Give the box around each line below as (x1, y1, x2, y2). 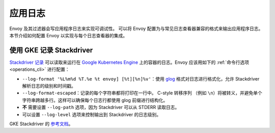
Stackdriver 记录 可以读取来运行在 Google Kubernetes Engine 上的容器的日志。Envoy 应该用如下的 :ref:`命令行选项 (9, 59, 250, 65)
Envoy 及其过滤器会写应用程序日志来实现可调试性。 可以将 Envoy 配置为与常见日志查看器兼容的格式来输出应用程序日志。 (9, 25, 263, 32)
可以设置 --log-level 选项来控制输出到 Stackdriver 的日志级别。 (22, 111, 161, 117)
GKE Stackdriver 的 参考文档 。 (9, 120, 73, 127)
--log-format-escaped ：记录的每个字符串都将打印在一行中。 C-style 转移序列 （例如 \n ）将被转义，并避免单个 (22, 90, 262, 96)
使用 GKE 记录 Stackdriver (9, 46, 93, 55)
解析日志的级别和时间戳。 (22, 83, 76, 89)
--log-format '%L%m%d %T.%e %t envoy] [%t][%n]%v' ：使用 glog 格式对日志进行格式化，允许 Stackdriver (22, 75, 260, 82)
